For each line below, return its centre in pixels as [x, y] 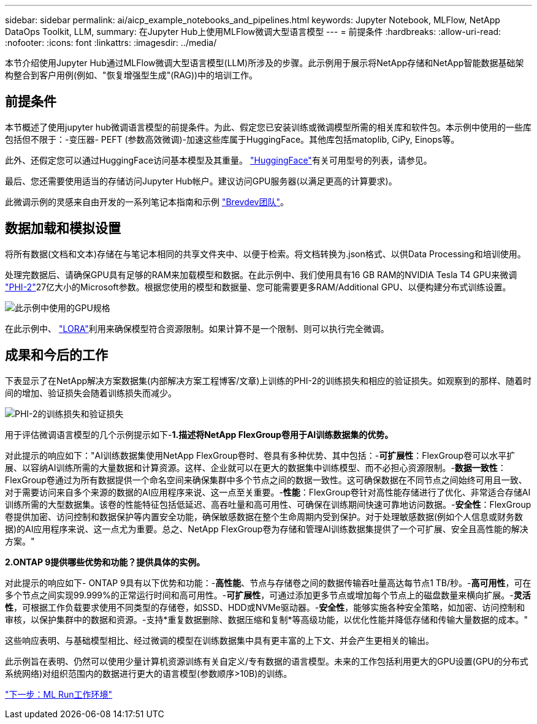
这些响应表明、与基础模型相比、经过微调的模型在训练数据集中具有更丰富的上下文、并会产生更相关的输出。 [219, 640]
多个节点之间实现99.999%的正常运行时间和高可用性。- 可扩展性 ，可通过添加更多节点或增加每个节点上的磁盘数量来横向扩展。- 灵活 [268, 595]
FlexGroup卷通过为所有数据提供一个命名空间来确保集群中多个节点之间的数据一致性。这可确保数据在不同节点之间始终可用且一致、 [266, 480]
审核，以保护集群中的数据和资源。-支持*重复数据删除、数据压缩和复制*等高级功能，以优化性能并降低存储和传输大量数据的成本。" [266, 619]
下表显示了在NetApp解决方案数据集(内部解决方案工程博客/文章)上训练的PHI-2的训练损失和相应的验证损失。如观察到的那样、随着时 [268, 380]
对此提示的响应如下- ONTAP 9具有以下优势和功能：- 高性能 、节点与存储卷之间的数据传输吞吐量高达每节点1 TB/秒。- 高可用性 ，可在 [268, 583]
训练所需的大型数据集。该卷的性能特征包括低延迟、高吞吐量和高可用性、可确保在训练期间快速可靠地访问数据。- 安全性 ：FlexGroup [268, 504]
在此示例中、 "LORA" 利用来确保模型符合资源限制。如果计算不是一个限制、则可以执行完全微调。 [197, 328]
